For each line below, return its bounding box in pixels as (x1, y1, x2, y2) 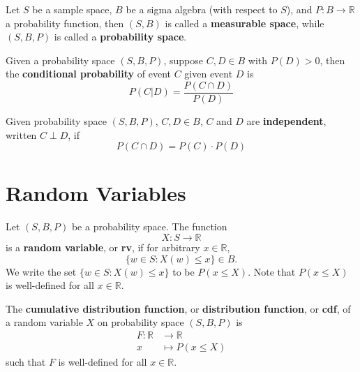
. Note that (248, 264, 296, 278)
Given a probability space (6, 52, 115, 67)
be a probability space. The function (71, 219, 227, 234)
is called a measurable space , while (165, 15, 324, 30)
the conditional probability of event (6, 66, 171, 81)
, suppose (163, 52, 203, 67)
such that (6, 354, 46, 369)
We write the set (6, 264, 77, 278)
